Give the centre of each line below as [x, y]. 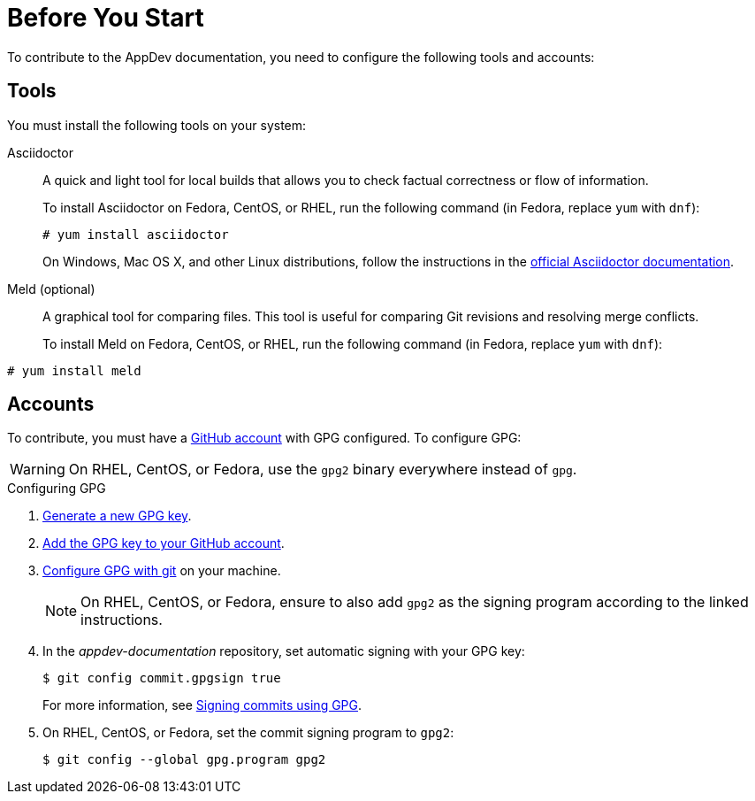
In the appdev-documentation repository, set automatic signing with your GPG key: [284, 651]
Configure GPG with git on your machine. [162, 571]
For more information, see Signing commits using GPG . [202, 705]
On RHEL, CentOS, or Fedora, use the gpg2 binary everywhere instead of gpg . [323, 470]
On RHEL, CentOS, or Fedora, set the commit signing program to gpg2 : [248, 733]
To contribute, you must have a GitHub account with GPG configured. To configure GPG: [264, 438]
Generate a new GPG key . [117, 516]
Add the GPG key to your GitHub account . [164, 543]
